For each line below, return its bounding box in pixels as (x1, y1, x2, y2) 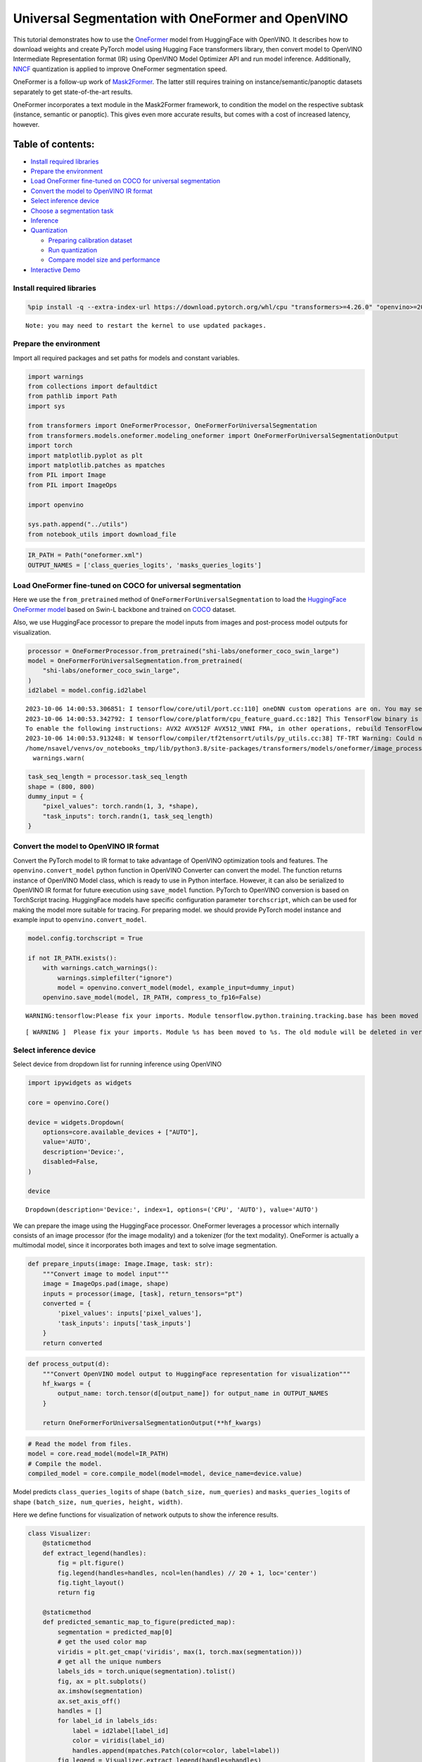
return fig (57, 1589, 95, 1596)
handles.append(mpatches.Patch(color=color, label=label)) (72, 1746, 281, 1754)
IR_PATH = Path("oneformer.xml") (27, 551, 143, 560)
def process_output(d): (27, 1360, 110, 1368)
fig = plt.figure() (57, 1559, 124, 1567)
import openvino (27, 500, 84, 509)
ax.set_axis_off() (57, 1697, 121, 1705)
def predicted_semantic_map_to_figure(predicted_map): (42, 1618, 236, 1626)
